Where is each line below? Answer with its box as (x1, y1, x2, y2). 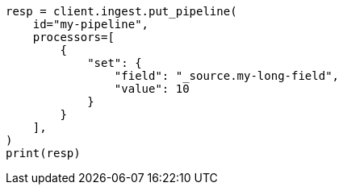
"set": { (87, 56, 142, 69)
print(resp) (6, 147, 81, 160)
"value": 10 (114, 82, 190, 95)
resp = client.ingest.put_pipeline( (6, 5, 237, 18)
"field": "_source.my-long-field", (114, 69, 340, 82)
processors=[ (32, 31, 115, 44)
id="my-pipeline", (32, 18, 149, 31)
